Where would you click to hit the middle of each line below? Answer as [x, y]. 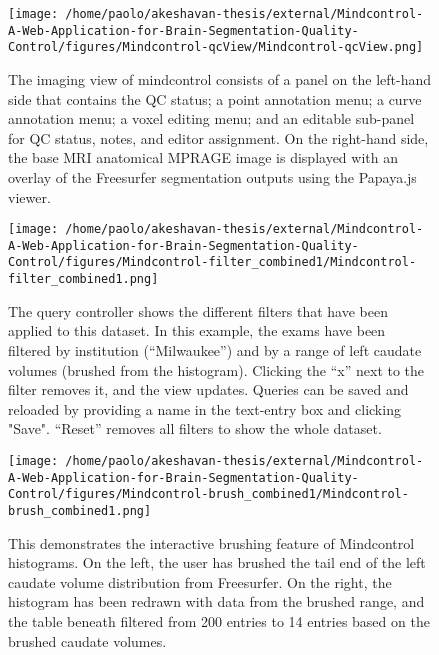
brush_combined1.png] [80, 510]
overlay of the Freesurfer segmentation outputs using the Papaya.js [212, 176]
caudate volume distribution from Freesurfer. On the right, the [200, 581]
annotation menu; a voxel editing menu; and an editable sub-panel [211, 118]
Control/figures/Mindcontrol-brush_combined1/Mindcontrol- [208, 494]
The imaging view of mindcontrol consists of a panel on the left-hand [219, 78]
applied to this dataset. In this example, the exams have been [197, 330]
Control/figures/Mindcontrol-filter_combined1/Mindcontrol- [212, 262]
